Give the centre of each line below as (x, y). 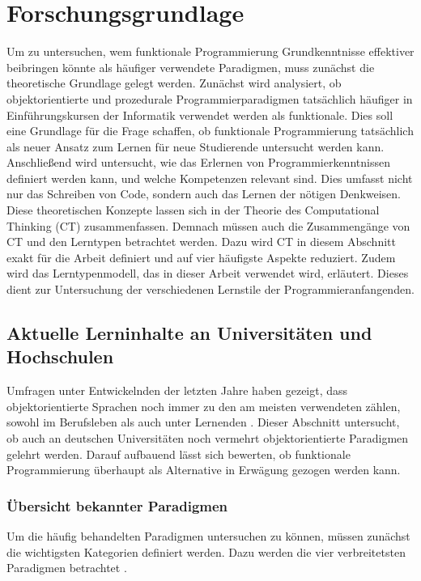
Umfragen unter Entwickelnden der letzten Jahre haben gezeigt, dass (177, 390)
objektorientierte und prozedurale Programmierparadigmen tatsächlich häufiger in (210, 98)
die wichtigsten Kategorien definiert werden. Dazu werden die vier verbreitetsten (206, 551)
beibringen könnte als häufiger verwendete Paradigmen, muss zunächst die (191, 67)
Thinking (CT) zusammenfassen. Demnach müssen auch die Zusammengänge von (208, 225)
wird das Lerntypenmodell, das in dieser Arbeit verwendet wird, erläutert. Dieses (208, 273)
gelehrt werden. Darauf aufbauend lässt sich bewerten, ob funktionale (179, 454)
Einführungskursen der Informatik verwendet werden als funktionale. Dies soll (200, 115)
